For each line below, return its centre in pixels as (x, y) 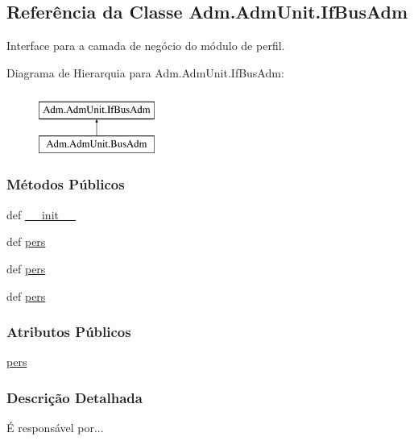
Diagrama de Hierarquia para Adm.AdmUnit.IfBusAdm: (145, 72)
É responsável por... (55, 428)
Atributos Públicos (69, 332)
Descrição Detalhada (75, 397)
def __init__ (41, 214)
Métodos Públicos (66, 184)
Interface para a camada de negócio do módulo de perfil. (146, 46)
